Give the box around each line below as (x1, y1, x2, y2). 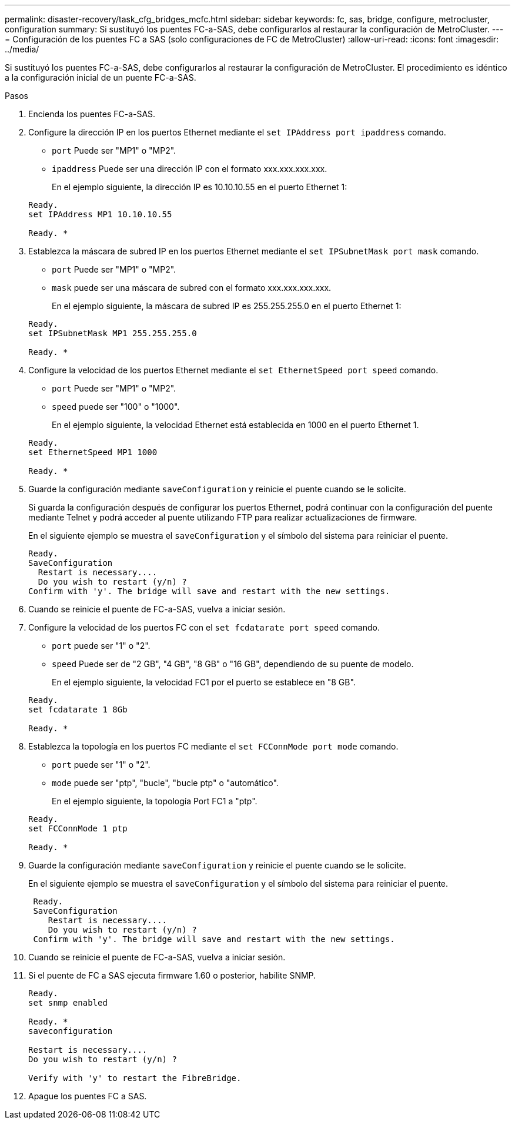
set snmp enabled (28, 998, 108, 1007)
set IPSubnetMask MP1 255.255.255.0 (28, 329, 197, 338)
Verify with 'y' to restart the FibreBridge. (28, 1073, 242, 1083)
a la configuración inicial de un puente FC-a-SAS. (5, 72, 196, 82)
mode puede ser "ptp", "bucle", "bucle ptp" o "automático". (52, 778, 279, 788)
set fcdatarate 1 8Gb (28, 705, 128, 714)
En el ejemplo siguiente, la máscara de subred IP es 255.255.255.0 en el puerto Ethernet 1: (52, 301, 402, 311)
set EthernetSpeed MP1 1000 (28, 447, 158, 457)
